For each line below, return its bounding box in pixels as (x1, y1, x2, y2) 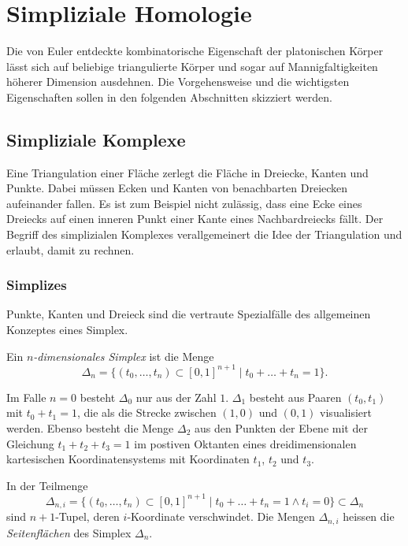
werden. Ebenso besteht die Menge (6, 419, 174, 436)
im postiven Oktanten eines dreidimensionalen (134, 435, 357, 451)
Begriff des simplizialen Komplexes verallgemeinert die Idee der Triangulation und (6, 226, 402, 243)
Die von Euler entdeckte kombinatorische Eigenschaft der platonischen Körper (6, 43, 384, 59)
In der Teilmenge (6, 477, 88, 493)
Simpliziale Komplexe (6, 127, 186, 151)
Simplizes (6, 275, 67, 295)
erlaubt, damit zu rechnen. (6, 241, 135, 258)
